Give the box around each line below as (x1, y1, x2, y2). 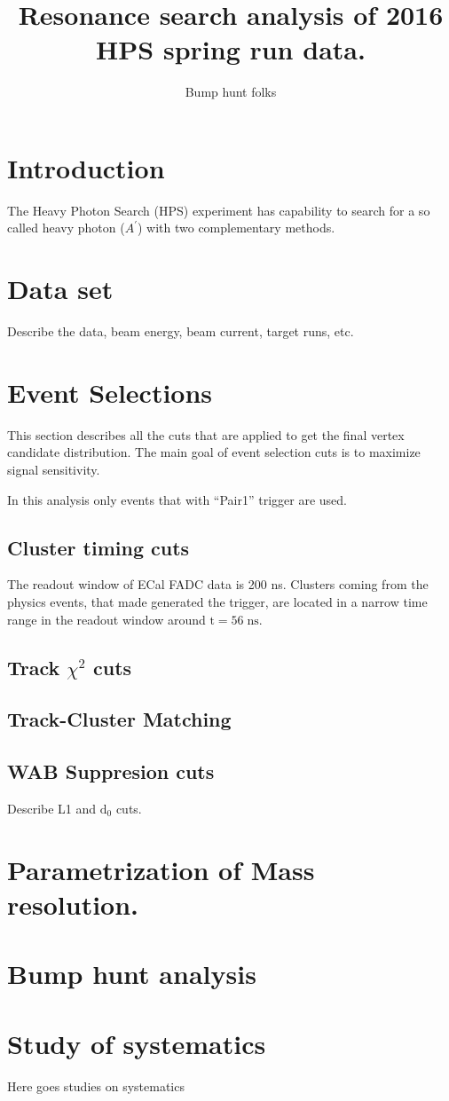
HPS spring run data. (96, 31, 366, 67)
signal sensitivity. (7, 460, 100, 479)
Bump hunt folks (185, 83, 277, 101)
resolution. (7, 885, 139, 922)
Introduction (7, 149, 165, 185)
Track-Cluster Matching (7, 705, 232, 733)
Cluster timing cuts (7, 533, 190, 561)
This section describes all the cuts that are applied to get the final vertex (7, 425, 405, 444)
